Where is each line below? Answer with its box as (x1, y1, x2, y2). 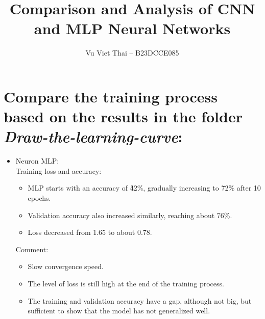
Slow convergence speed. (28, 261, 104, 272)
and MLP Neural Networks (34, 18, 231, 39)
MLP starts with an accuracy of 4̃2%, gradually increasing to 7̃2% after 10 (28, 182, 261, 193)
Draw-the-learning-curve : (4, 126, 183, 147)
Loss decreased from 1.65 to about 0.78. (28, 227, 152, 237)
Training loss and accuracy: (15, 165, 102, 176)
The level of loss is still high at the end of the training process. (28, 278, 224, 288)
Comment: (15, 244, 49, 254)
